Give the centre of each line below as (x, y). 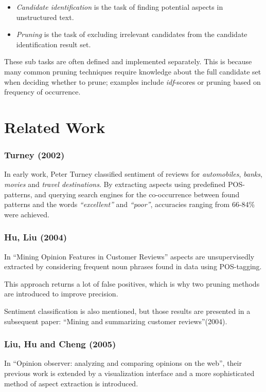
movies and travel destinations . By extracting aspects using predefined (115, 184)
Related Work (55, 127)
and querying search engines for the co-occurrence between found (137, 194)
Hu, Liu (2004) (36, 237)
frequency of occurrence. (42, 92)
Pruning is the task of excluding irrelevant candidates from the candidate (132, 34)
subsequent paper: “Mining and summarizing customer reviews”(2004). (116, 321)
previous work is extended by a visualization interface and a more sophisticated (129, 373)
